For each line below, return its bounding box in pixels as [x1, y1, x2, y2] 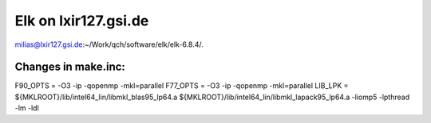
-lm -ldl [14, 103, 39, 113]
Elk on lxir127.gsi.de [14, 12, 149, 29]
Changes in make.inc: [14, 60, 125, 74]
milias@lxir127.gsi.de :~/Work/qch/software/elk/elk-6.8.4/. [14, 40, 204, 49]
